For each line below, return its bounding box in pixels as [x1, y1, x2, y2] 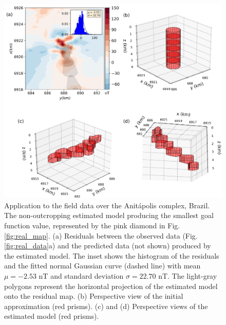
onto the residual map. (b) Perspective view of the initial [4, 291, 183, 301]
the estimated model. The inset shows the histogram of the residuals [4, 250, 219, 261]
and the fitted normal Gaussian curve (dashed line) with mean [4, 260, 201, 271]
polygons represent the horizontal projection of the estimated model [4, 280, 218, 291]
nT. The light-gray [158, 270, 217, 281]
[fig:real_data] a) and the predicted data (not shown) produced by [4, 240, 211, 251]
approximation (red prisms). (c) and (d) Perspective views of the [4, 300, 208, 311]
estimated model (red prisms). [4, 311, 99, 321]
